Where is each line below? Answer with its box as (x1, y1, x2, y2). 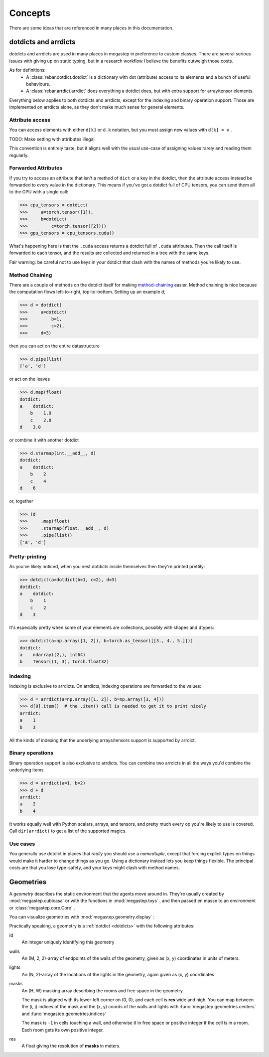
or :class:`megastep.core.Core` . (9, 905, 76, 910)
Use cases (9, 840, 35, 847)
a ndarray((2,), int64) (19, 652, 86, 657)
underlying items (9, 767, 44, 773)
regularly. (9, 152, 29, 158)
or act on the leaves (9, 376, 50, 382)
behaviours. (26, 81, 51, 87)
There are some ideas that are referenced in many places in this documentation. (9, 25, 174, 31)
